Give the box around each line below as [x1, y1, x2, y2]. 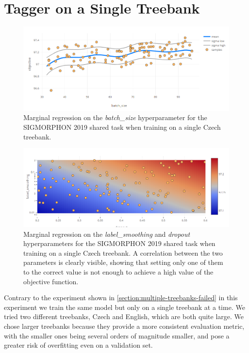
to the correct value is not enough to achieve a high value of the [23, 267, 214, 277]
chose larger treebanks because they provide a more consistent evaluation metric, [4, 321, 245, 331]
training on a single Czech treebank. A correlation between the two [23, 247, 223, 258]
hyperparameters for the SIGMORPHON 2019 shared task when [23, 238, 216, 248]
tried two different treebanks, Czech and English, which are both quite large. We [4, 311, 244, 322]
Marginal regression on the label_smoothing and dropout [23, 229, 190, 239]
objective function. [23, 276, 79, 286]
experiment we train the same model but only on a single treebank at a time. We [4, 302, 245, 312]
